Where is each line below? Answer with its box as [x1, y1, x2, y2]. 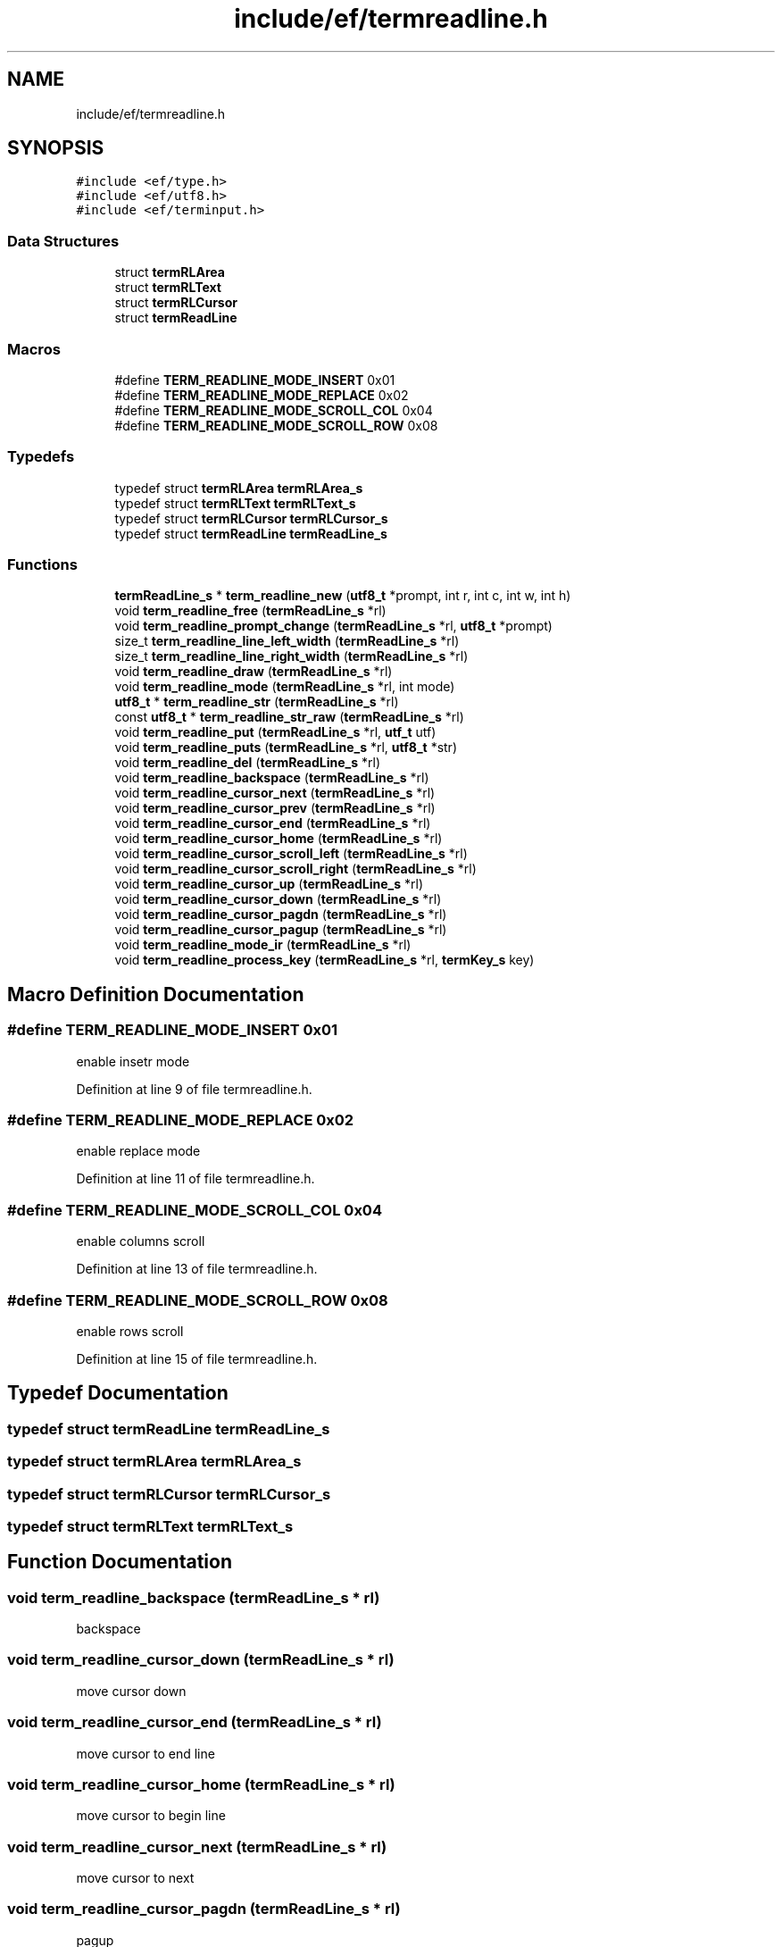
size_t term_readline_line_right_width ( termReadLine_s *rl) [114, 648, 469, 664]
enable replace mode [76, 1143, 201, 1159]
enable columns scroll [76, 1233, 205, 1249]
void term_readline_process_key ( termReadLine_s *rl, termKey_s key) [114, 952, 535, 968]
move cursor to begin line [76, 1808, 226, 1824]
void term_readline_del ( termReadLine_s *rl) [114, 755, 381, 771]
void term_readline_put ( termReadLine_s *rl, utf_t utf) [114, 724, 437, 740]
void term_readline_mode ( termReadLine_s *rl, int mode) [114, 679, 455, 695]
